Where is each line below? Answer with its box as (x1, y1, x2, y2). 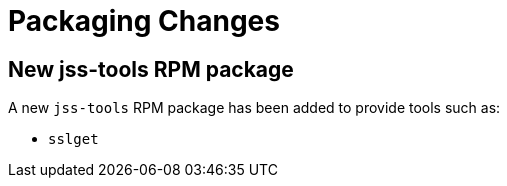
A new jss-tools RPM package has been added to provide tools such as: (8, 99, 501, 117)
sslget (48, 131, 99, 148)
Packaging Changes (8, 4, 280, 38)
